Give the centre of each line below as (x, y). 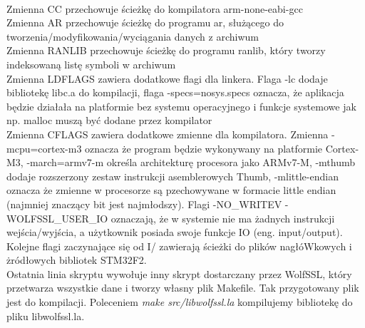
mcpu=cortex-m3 (44, 148)
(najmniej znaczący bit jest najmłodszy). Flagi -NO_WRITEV (144, 204)
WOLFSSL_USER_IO (57, 218)
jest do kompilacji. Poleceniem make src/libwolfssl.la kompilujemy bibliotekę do (180, 302)
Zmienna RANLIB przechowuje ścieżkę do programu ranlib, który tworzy (166, 50)
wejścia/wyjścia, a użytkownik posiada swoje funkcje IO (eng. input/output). (175, 232)
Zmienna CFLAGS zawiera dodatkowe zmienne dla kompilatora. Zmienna (168, 134)
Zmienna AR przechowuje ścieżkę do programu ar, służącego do (145, 22)
